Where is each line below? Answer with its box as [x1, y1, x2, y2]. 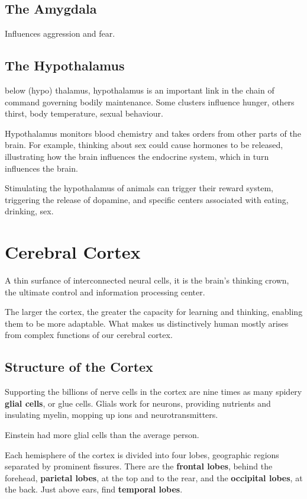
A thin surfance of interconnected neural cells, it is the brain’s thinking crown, [5, 274, 289, 286]
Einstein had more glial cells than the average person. [5, 429, 199, 441]
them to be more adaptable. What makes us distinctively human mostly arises [5, 317, 289, 329]
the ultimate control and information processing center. [5, 285, 205, 298]
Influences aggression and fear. [5, 27, 115, 40]
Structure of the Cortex [5, 358, 153, 376]
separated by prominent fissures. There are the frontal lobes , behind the [5, 460, 273, 472]
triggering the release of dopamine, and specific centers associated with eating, [5, 193, 289, 205]
